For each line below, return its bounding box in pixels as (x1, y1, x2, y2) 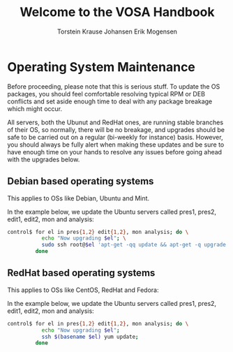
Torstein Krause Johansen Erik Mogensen (57, 27, 178, 36)
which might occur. (7, 104, 63, 112)
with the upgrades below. (7, 155, 80, 163)
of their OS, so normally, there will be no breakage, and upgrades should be (7, 125, 225, 133)
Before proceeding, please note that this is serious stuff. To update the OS (7, 82, 220, 91)
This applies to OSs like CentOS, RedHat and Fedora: (7, 286, 159, 294)
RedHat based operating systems (7, 267, 156, 279)
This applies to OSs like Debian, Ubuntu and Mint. (7, 193, 150, 203)
